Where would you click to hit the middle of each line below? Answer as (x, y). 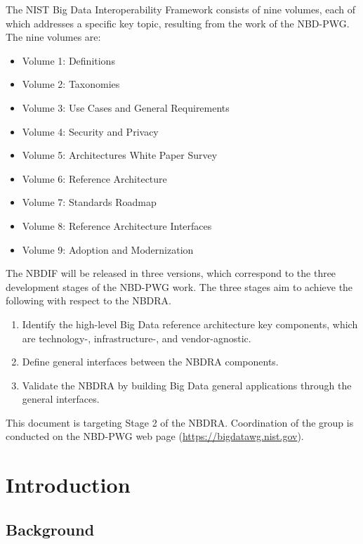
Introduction (68, 485)
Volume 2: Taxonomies (71, 84)
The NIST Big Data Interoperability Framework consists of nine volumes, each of (181, 9)
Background (50, 529)
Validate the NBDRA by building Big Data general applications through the (187, 385)
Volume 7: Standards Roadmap (89, 202)
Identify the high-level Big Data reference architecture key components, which (190, 324)
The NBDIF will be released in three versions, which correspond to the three (171, 273)
